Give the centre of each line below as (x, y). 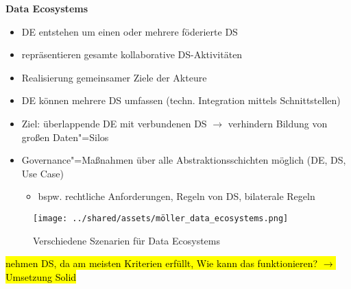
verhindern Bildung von (278, 123)
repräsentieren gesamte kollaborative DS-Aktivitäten (132, 54)
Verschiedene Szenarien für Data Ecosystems (127, 240)
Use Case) (43, 173)
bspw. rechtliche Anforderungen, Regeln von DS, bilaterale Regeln (177, 196)
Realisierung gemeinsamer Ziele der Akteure (114, 77)
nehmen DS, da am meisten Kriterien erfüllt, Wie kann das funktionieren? (162, 263)
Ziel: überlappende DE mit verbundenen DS (114, 123)
